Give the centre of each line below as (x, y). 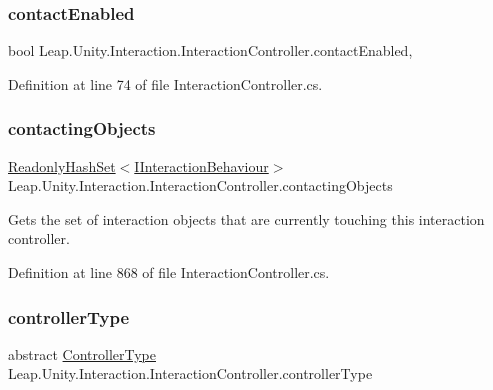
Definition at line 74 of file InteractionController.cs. (165, 83)
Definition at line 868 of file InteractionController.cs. (169, 272)
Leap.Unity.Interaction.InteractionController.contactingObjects (200, 185)
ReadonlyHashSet (62, 165)
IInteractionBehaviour (201, 165)
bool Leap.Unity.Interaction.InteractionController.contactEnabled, (210, 50)
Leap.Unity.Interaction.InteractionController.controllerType (190, 373)
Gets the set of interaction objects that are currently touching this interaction (246, 218)
